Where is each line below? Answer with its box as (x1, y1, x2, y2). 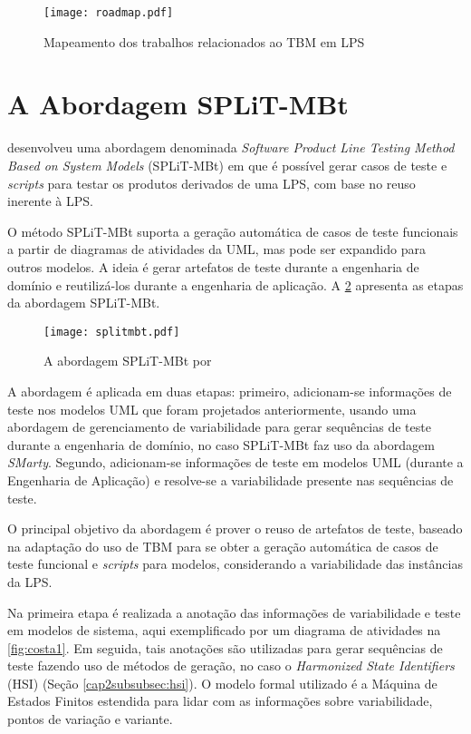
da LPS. (7, 572, 53, 591)
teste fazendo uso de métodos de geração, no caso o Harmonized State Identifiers (7, 656, 455, 675)
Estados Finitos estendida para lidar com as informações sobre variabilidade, (7, 691, 433, 710)
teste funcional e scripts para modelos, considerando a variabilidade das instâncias (7, 554, 463, 573)
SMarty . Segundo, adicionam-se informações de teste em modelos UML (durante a (7, 453, 464, 472)
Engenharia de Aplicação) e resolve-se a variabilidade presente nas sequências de (7, 470, 454, 489)
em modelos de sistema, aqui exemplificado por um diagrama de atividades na (7, 621, 441, 640)
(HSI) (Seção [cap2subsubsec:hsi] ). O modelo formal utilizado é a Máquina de (7, 673, 437, 692)
